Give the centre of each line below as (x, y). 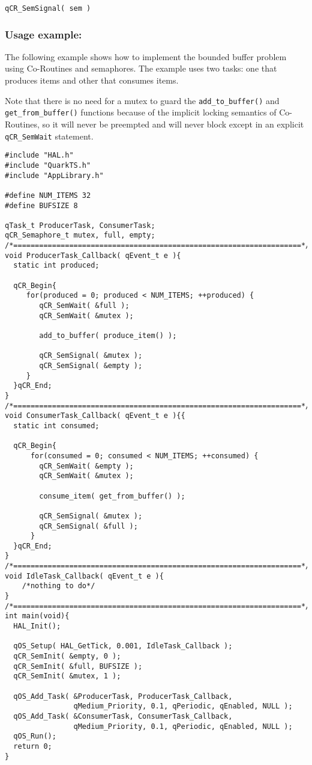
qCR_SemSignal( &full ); (88, 526)
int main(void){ (37, 616)
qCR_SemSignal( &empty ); (91, 366)
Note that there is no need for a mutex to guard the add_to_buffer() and (142, 100)
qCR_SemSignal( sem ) (48, 8)
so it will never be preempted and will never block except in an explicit (173, 124)
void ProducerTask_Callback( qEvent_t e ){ (93, 255)
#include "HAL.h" (39, 155)
